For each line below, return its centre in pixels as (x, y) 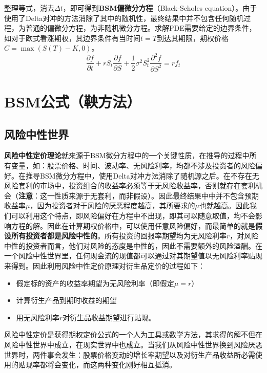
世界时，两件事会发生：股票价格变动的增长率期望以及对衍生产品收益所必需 (130, 354)
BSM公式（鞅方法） (73, 102)
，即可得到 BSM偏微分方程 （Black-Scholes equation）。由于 (160, 8)
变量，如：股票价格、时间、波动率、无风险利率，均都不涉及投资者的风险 (133, 166)
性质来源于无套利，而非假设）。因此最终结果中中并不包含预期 (156, 195)
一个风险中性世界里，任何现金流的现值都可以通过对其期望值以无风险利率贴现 (133, 256)
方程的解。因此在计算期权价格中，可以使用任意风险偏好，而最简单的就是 (133, 225)
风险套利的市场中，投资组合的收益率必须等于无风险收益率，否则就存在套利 (130, 185)
